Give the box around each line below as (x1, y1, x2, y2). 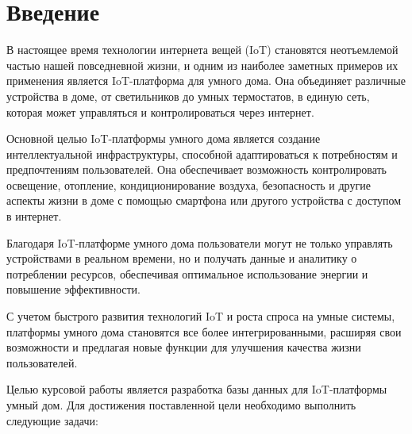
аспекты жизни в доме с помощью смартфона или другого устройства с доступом (6, 192, 402, 209)
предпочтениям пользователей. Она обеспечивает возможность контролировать (6, 161, 387, 178)
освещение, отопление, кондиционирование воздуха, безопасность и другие (6, 176, 371, 193)
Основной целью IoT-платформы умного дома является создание (6, 130, 321, 147)
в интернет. (6, 208, 62, 225)
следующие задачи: (6, 412, 98, 428)
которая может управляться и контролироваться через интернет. (6, 103, 314, 120)
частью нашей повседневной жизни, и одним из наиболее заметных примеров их (6, 56, 399, 73)
